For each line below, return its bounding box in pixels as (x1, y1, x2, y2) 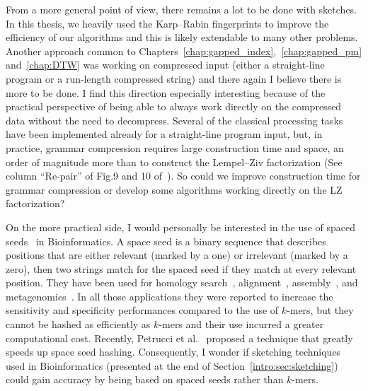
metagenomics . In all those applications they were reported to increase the (6, 288, 333, 303)
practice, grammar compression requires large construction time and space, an (6, 140, 344, 155)
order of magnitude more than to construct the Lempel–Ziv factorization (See (6, 154, 343, 169)
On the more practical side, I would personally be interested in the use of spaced (6, 219, 356, 234)
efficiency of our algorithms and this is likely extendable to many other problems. (6, 30, 358, 45)
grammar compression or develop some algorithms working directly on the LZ (6, 182, 343, 197)
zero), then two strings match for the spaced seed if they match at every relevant (6, 261, 357, 276)
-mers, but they (287, 303, 354, 317)
